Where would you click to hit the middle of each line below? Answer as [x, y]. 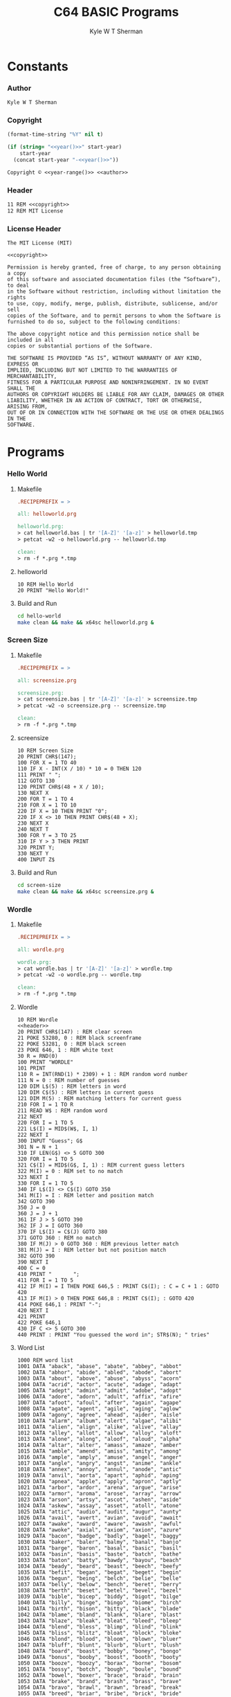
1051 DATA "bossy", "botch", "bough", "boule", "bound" [99, 1669]
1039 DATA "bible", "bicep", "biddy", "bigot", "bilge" [99, 1597]
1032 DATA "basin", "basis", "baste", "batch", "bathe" [99, 1554]
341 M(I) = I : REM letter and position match [85, 1196]
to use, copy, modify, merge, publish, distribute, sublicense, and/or [112, 304]
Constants [38, 66]
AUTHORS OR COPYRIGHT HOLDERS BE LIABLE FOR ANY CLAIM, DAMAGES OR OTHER [116, 395]
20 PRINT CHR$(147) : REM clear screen [75, 1032]
